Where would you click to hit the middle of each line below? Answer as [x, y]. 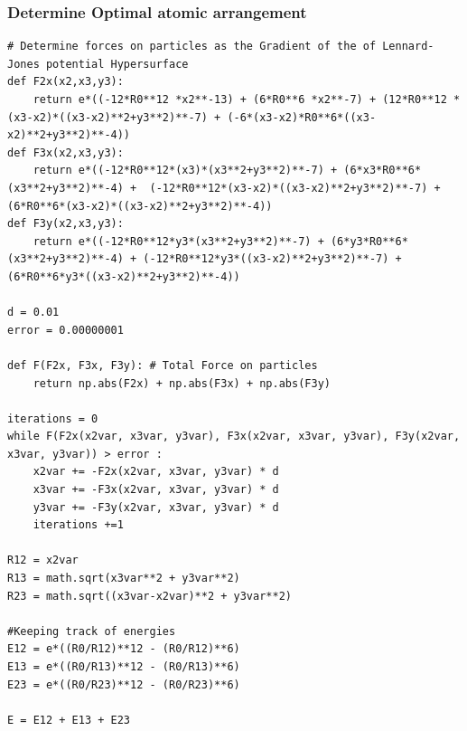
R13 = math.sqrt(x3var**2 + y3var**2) [124, 579]
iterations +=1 [78, 525]
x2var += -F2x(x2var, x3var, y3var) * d [156, 472]
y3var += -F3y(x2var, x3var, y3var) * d [156, 507]
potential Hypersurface [117, 64]
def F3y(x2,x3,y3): [65, 224]
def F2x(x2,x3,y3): [65, 82]
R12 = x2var [43, 560]
